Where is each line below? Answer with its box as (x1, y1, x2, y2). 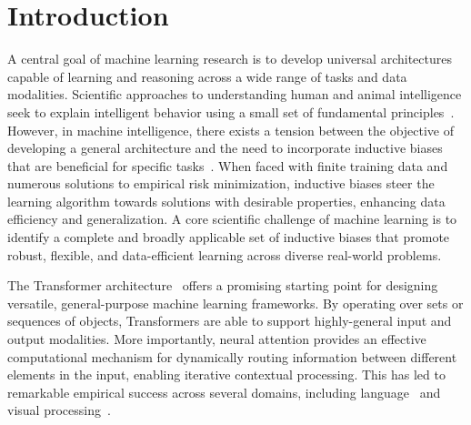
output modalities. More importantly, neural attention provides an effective (7, 329, 426, 349)
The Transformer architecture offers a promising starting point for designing (7, 276, 438, 295)
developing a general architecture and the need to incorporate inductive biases (7, 138, 443, 157)
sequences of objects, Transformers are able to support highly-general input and (7, 311, 452, 330)
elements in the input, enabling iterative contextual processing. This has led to (7, 365, 446, 384)
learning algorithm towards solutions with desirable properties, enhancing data (7, 191, 446, 210)
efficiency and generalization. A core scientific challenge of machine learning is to (7, 209, 457, 228)
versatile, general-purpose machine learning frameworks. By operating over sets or (7, 293, 464, 312)
